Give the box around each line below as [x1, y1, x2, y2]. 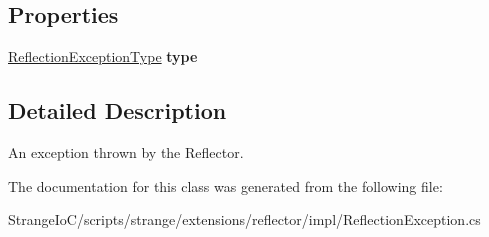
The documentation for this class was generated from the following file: [8, 175, 443, 196]
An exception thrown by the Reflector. [8, 142, 244, 162]
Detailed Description [8, 95, 227, 126]
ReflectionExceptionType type [8, 46, 198, 67]
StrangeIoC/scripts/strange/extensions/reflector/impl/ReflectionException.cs [8, 209, 481, 230]
